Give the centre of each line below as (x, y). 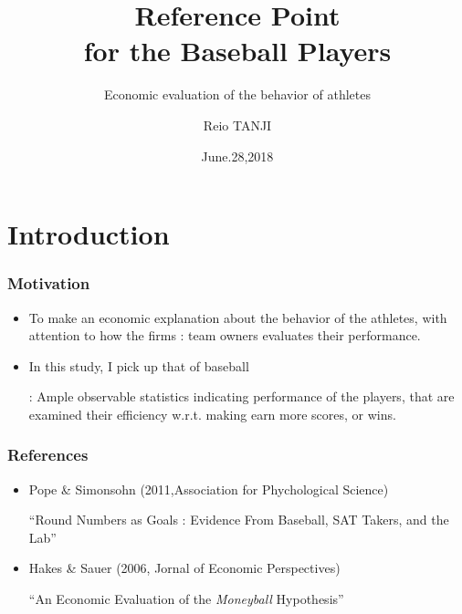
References (48, 455)
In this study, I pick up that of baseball (139, 365)
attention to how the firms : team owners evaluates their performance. (225, 335)
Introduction (89, 234)
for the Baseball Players (237, 51)
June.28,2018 (237, 156)
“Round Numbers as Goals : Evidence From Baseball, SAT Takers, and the (239, 520)
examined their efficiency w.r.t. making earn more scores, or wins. (212, 414)
